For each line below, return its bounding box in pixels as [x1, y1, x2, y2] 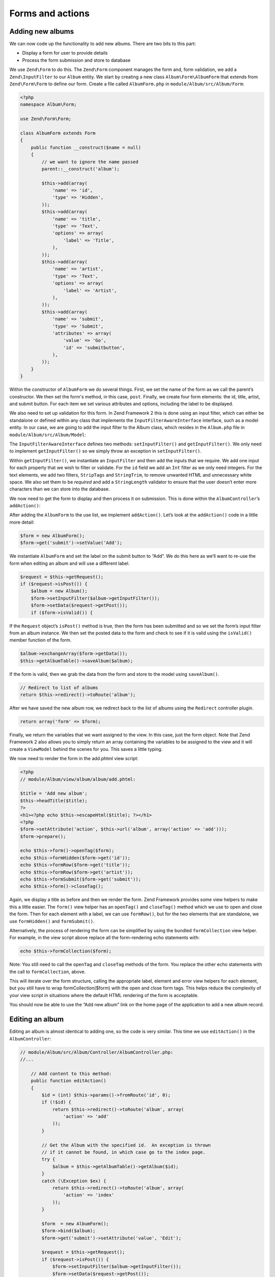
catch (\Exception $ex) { [41, 1178, 106, 1184]
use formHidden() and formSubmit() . [9, 918, 95, 924]
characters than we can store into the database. [9, 486, 110, 492]
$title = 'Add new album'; [20, 791, 88, 796]
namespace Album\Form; [20, 102, 77, 107]
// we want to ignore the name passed [41, 159, 139, 164]
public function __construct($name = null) [31, 145, 141, 150]
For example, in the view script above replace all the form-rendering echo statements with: [9, 935, 200, 941]
